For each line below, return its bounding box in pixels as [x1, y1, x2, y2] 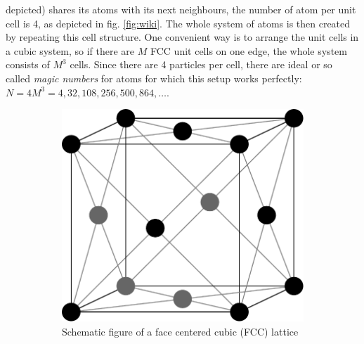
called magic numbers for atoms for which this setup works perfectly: [6, 70, 302, 85]
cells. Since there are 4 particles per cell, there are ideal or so [70, 57, 332, 72]
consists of [6, 57, 50, 72]
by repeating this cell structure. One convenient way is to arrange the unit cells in [6, 30, 359, 44]
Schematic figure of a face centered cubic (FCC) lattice [62, 324, 299, 338]
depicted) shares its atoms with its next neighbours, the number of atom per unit [6, 2, 356, 16]
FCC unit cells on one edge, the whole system [150, 43, 347, 58]
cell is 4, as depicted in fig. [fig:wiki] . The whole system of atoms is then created [6, 15, 351, 30]
